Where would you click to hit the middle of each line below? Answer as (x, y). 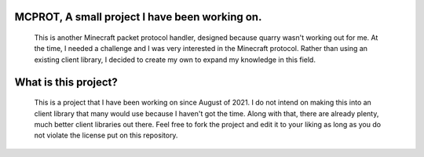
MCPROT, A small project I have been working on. (138, 17)
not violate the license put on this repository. (106, 135)
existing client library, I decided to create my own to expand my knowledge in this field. (175, 60)
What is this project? (66, 82)
